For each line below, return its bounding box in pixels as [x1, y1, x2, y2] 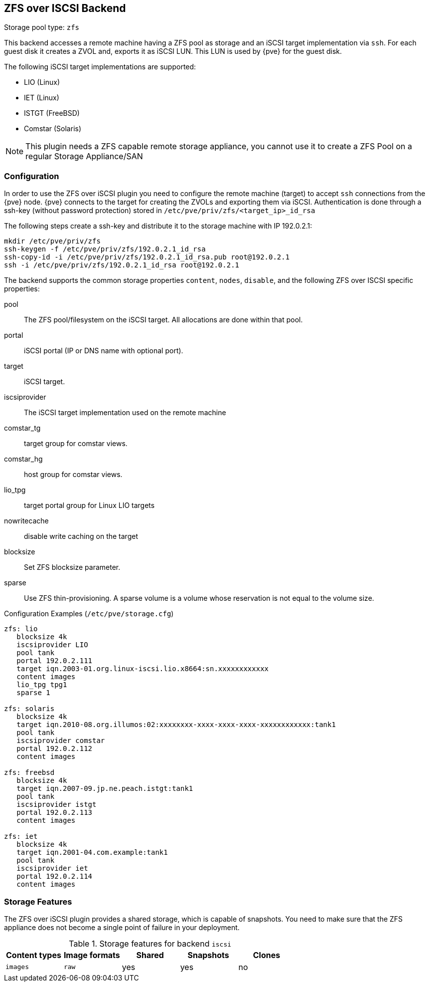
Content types [6, 950, 61, 960]
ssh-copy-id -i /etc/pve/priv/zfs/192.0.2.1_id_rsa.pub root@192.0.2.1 [4, 253, 290, 261]
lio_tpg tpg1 [16, 681, 67, 689]
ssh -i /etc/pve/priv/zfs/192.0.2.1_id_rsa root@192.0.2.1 [4, 261, 240, 269]
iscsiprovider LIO [16, 641, 88, 649]
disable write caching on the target [24, 532, 138, 541]
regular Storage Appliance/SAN [25, 151, 143, 162]
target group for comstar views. [24, 439, 128, 448]
